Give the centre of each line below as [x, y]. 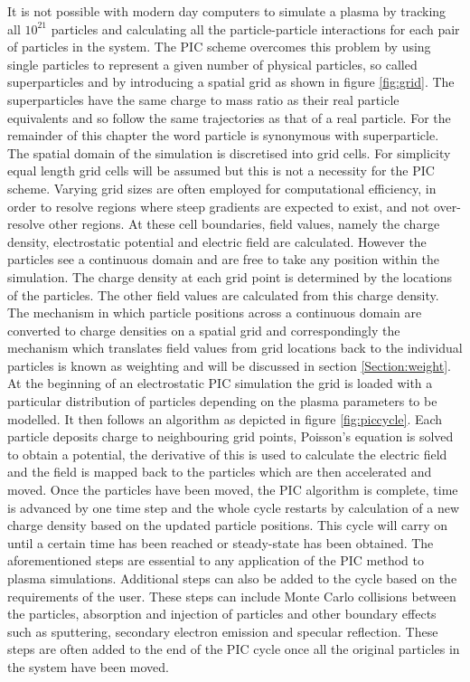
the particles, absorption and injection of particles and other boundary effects [222, 614]
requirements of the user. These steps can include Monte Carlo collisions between [232, 596]
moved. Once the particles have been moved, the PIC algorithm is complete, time [233, 490]
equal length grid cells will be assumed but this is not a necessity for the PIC [221, 170]
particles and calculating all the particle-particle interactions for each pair [255, 28]
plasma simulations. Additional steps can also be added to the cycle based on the [232, 578]
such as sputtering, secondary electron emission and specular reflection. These [223, 631]
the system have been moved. [89, 666]
